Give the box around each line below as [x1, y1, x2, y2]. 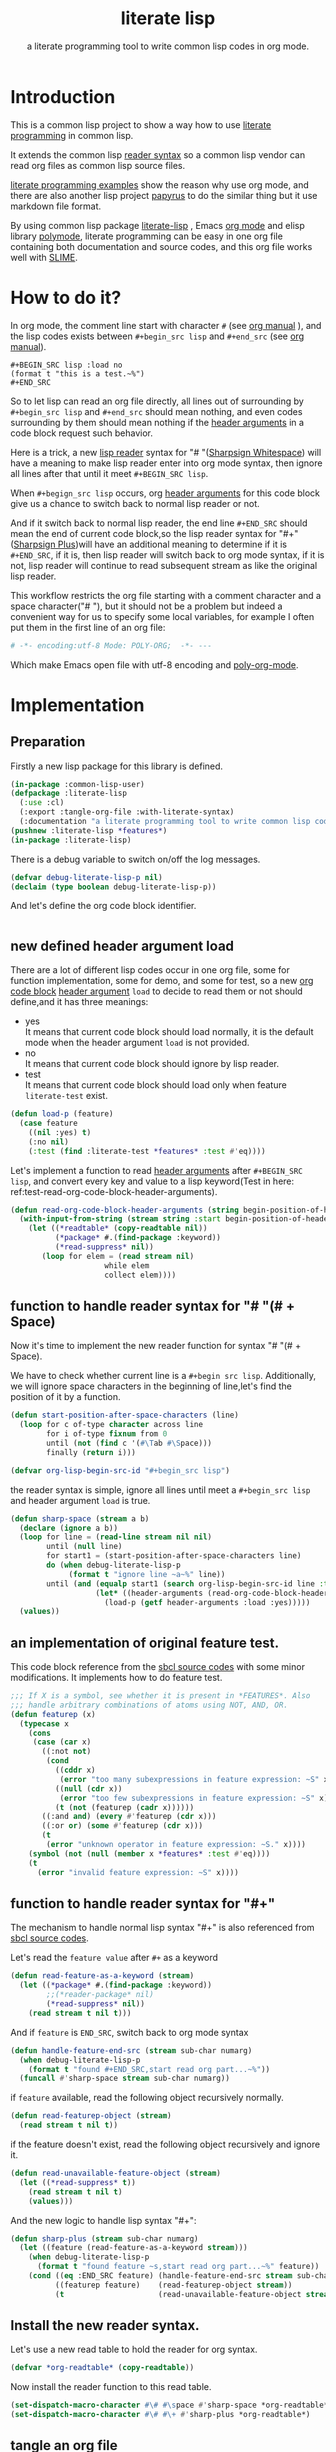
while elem [104, 1260, 150, 1271]
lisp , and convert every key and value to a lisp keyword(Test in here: [10, 1175, 295, 1187]
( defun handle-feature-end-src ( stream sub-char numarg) [10, 2045, 253, 2056]
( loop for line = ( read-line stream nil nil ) [19, 1532, 213, 1542]
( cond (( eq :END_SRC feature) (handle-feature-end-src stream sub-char [28, 2271, 333, 2281]
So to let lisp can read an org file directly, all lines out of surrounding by [10, 395, 305, 407]
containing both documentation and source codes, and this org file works [10, 240, 313, 252]
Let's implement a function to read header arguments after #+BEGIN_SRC [10, 1164, 303, 1176]
